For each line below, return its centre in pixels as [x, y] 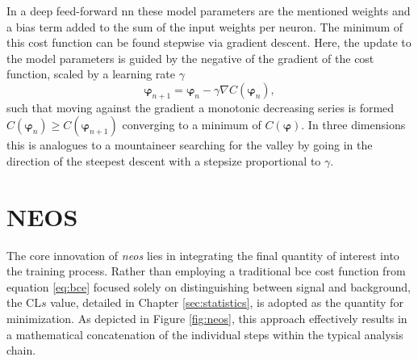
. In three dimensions [353, 125]
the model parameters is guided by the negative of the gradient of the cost [190, 58]
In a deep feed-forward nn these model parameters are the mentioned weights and [209, 10]
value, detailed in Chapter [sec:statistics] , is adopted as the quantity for [227, 302]
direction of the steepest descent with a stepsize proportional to [164, 160]
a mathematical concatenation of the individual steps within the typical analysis [205, 334]
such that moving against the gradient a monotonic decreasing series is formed [201, 107]
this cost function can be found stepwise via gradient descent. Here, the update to [209, 42]
